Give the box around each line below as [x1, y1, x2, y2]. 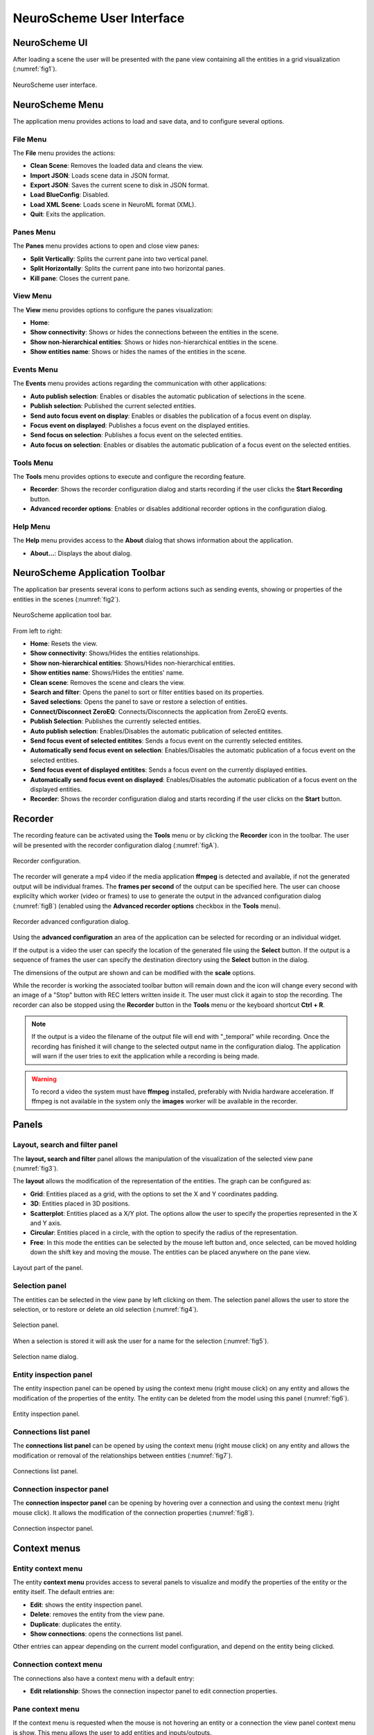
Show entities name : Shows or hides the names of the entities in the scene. [30, 348, 247, 356]
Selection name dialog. [12, 1353, 78, 1361]
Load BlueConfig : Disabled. [30, 191, 110, 199]
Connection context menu [12, 1659, 103, 1669]
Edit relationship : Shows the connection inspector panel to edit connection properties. [30, 1686, 278, 1695]
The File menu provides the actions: [12, 149, 116, 157]
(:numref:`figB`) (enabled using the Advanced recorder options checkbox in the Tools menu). [12, 902, 280, 910]
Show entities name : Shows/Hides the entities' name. [30, 668, 184, 677]
